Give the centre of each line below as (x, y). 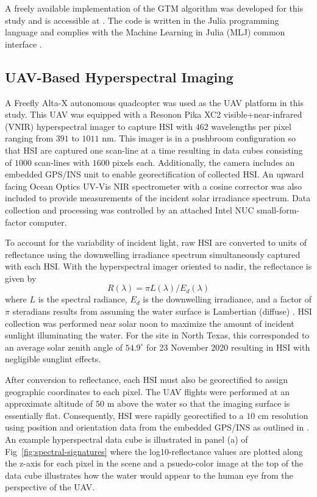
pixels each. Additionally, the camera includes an (204, 162)
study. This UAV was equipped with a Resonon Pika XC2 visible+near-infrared (154, 114)
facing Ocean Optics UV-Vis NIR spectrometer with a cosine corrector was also (153, 186)
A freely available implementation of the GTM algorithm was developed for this (154, 8)
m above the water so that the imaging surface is (198, 403)
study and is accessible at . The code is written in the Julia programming (142, 20)
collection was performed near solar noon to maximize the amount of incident (150, 323)
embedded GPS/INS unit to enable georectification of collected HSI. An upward (155, 174)
